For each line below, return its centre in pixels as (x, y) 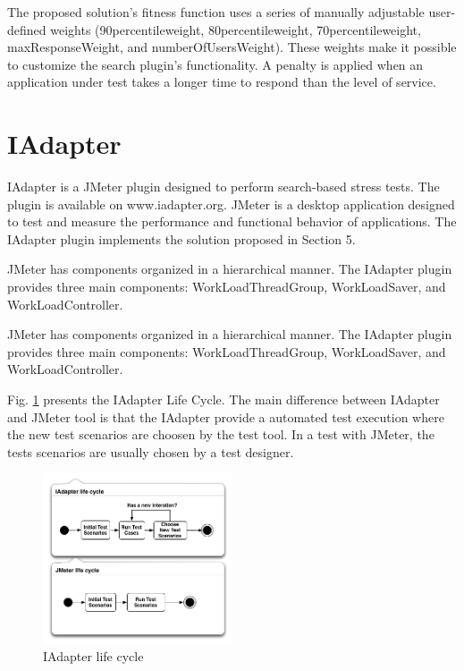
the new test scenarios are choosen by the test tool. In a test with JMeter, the (221, 434)
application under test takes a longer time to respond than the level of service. (222, 82)
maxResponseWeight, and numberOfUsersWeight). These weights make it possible (232, 47)
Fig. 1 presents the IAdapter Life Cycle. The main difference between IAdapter (224, 399)
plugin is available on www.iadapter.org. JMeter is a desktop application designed (231, 204)
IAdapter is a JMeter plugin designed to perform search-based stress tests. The (224, 187)
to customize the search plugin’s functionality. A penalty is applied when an (215, 64)
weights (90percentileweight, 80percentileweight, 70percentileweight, (236, 29)
